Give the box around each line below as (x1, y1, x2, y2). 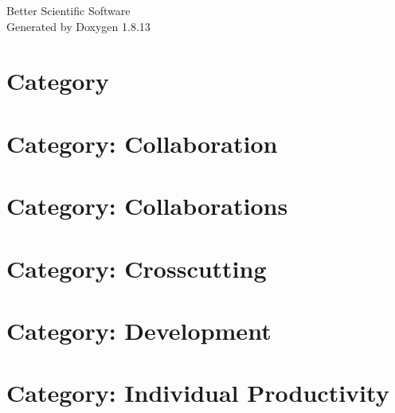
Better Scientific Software (6, 2, 131, 18)
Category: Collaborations (6, 189, 288, 222)
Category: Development (6, 314, 272, 346)
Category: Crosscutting (6, 251, 267, 284)
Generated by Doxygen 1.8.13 (6, 18, 151, 34)
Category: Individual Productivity (6, 376, 389, 409)
